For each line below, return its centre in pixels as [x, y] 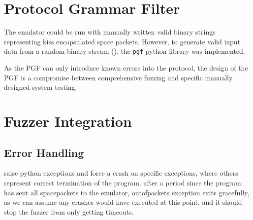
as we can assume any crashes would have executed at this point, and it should [123, 202]
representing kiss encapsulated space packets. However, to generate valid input [122, 41]
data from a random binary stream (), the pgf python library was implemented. [125, 51]
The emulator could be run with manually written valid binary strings [110, 32]
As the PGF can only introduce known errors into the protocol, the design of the [126, 67]
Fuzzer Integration [68, 121]
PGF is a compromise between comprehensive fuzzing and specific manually [118, 77]
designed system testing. [41, 87]
